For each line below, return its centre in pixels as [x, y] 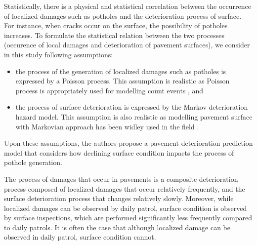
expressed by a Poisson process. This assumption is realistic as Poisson [123, 81]
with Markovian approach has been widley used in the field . [107, 126]
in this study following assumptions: [59, 54]
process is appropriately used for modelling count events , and [109, 90]
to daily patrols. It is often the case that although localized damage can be [117, 227]
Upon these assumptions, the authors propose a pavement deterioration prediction [128, 143]
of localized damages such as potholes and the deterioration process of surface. [123, 16]
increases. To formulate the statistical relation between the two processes [114, 35]
